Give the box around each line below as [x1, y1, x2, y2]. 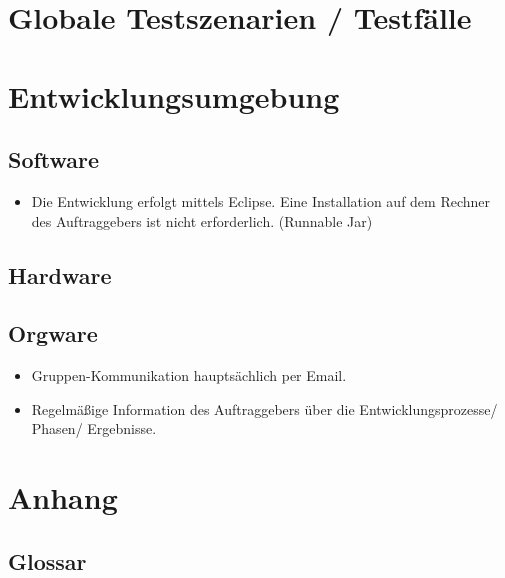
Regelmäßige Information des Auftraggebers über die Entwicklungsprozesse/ [31, 398, 498, 419]
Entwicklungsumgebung [8, 75, 340, 116]
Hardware [8, 259, 112, 290]
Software [8, 144, 100, 175]
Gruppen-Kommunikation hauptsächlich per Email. [31, 365, 347, 386]
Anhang [8, 477, 118, 518]
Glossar [8, 545, 87, 576]
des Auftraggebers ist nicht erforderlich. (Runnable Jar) [31, 210, 373, 231]
